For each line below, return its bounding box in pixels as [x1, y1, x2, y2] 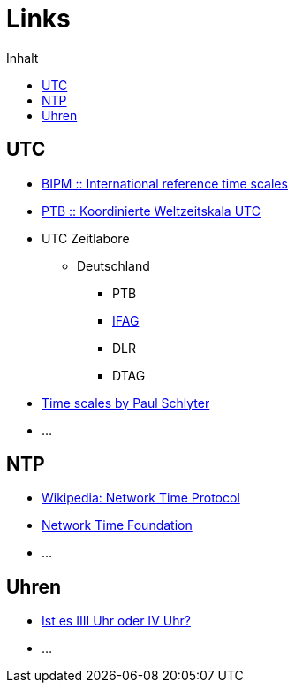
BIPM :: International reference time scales [42, 175, 288, 191]
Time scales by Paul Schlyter [42, 395, 210, 410]
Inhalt [6, 50, 39, 65]
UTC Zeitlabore [42, 230, 130, 246]
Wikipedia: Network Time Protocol [42, 490, 240, 506]
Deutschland [77, 257, 150, 273]
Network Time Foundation [42, 517, 193, 533]
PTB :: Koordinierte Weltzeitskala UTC [42, 203, 261, 218]
